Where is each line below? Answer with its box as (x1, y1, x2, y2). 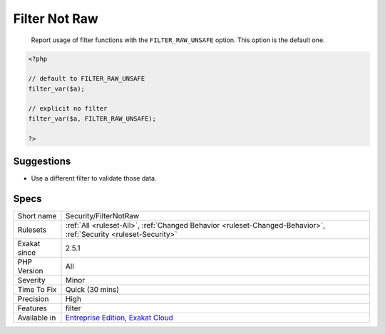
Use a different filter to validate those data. (31, 174, 157, 183)
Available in (17, 313, 56, 323)
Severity (17, 275, 46, 285)
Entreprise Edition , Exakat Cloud (65, 313, 174, 323)
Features (17, 303, 48, 313)
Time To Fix (17, 285, 57, 295)
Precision (17, 294, 49, 304)
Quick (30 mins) (65, 285, 119, 295)
